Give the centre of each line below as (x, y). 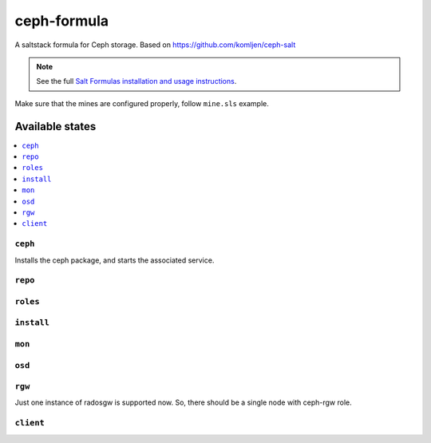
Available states (55, 127)
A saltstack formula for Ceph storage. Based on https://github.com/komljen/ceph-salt (155, 45)
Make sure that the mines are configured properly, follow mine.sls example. (142, 103)
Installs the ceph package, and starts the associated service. (115, 260)
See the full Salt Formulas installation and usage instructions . (136, 81)
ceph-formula (62, 21)
